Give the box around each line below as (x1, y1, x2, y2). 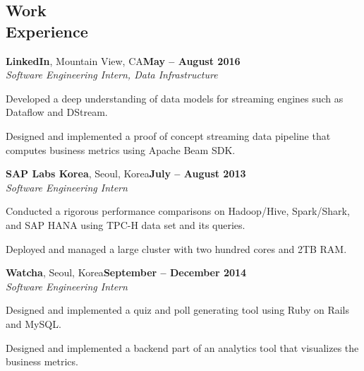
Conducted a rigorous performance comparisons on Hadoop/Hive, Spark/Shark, (6, 204, 350, 218)
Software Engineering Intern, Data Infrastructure (6, 67, 218, 82)
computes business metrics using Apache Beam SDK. (6, 142, 236, 157)
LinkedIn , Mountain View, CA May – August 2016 (6, 53, 241, 68)
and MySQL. (6, 316, 61, 331)
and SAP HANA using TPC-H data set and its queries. (6, 217, 245, 232)
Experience (6, 20, 88, 42)
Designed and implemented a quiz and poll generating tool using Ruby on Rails (6, 302, 349, 317)
